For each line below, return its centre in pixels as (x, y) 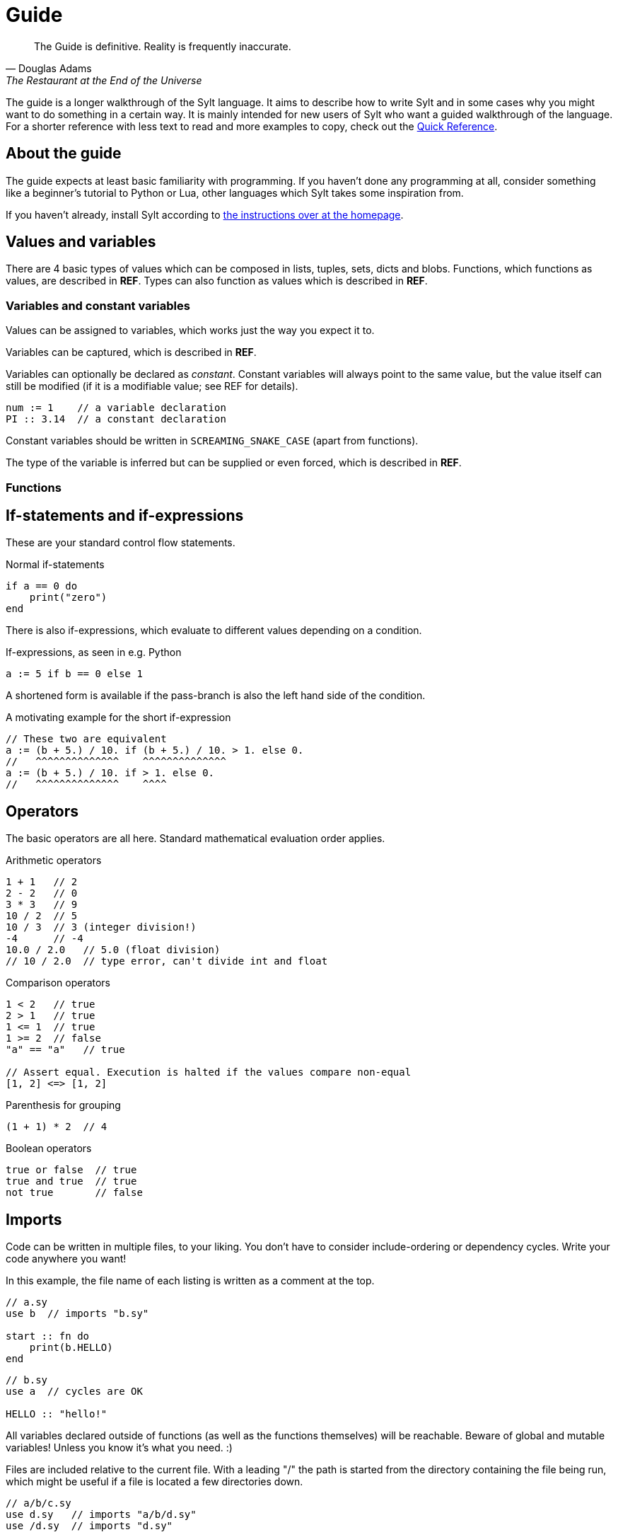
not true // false (74, 1193)
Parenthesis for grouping (63, 1105)
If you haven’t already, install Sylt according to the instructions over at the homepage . (205, 214)
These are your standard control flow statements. (121, 543)
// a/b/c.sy (39, 1503)
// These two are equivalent (86, 739)
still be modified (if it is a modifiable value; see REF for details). (152, 386)
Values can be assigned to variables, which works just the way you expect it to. (190, 330)
